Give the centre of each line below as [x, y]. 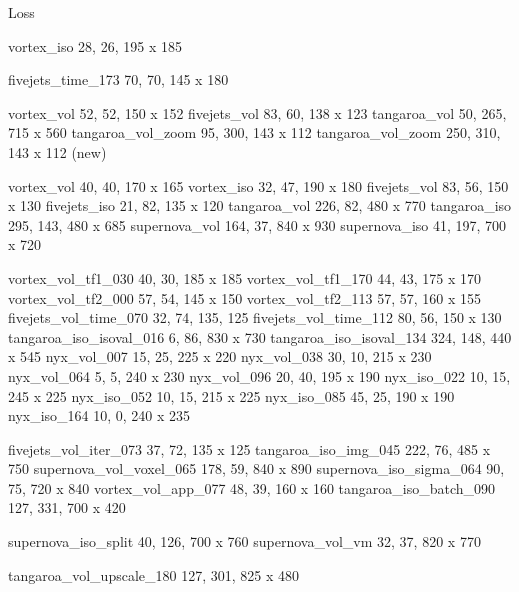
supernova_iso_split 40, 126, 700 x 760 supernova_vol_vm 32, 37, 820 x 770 [244, 541]
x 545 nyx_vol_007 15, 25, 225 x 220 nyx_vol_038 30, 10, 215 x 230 [220, 356]
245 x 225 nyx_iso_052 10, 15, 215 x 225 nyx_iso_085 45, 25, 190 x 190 [231, 395]
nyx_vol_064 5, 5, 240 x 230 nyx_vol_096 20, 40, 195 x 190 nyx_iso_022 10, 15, [259, 375]
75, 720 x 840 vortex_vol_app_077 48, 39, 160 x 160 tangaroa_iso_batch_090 [252, 487]
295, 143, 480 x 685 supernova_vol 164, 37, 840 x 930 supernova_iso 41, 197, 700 [257, 224]
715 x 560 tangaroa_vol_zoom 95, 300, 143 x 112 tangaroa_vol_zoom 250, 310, [254, 132]
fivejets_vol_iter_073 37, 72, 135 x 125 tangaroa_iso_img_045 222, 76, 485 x [249, 448]
